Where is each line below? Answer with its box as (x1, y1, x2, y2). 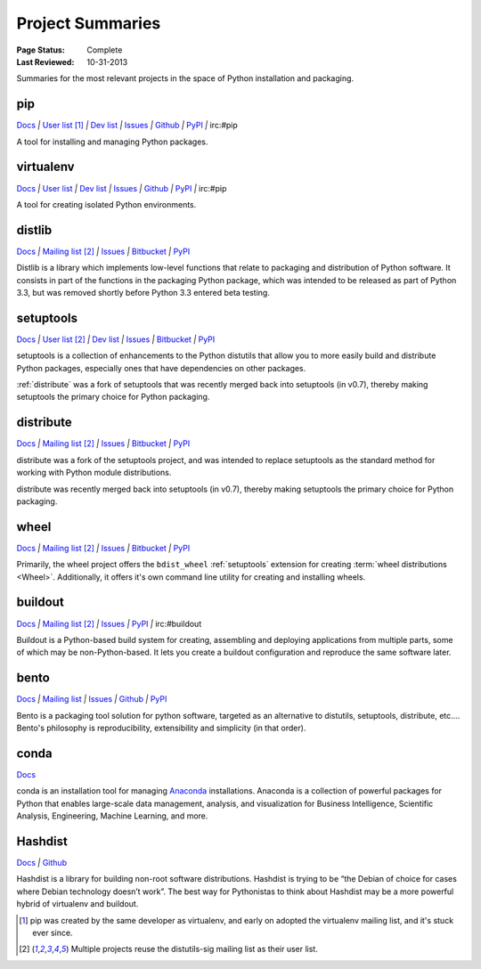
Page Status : (16, 45, 66, 55)
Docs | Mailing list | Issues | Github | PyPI (16, 694, 167, 704)
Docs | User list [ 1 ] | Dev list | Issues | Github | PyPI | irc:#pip (16, 120, 238, 131)
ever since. (32, 927, 73, 938)
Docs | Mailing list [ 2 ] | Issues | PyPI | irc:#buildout (16, 618, 202, 629)
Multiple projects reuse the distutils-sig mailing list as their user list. (70, 944, 318, 955)
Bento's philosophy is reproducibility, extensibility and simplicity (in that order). (16, 722, 306, 733)
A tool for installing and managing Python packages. (16, 136, 208, 147)
